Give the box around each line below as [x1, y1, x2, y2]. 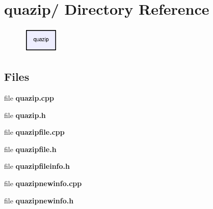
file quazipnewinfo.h [4, 195, 74, 205]
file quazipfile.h [4, 143, 57, 154]
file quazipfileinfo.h [4, 161, 70, 171]
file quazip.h [4, 109, 46, 120]
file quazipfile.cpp [4, 127, 65, 137]
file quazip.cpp [4, 93, 54, 103]
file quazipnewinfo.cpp [4, 178, 82, 188]
